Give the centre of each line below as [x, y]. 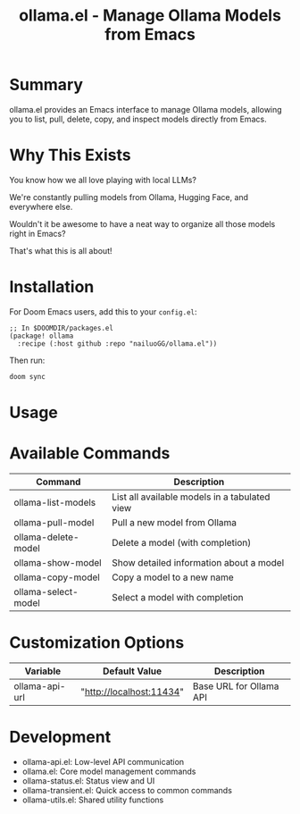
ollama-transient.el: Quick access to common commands [127, 790]
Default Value [132, 671]
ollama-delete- [46, 537]
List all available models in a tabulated [191, 497]
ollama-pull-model [54, 522]
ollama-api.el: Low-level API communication [103, 761]
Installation [52, 287]
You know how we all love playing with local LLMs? [103, 180]
